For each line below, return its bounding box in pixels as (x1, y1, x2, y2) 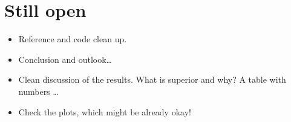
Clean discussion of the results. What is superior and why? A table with (18, 73, 286, 86)
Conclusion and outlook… (18, 53, 112, 65)
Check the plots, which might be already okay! (18, 105, 191, 118)
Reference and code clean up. (18, 33, 127, 45)
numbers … (18, 85, 59, 97)
